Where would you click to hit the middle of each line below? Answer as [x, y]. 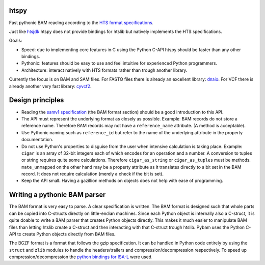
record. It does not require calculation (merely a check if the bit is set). [93, 174]
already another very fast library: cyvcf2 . [50, 86]
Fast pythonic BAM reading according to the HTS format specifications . [81, 23]
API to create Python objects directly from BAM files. [62, 234]
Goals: [15, 41]
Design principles [37, 100]
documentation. [37, 140]
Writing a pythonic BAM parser [57, 195]
